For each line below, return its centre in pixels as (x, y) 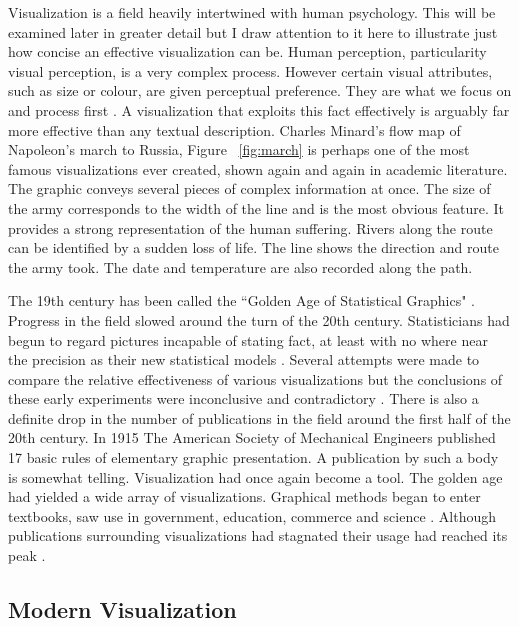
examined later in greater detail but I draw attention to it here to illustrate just (253, 31)
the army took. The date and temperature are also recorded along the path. (240, 266)
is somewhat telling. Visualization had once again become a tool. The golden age (255, 476)
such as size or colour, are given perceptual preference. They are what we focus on (260, 90)
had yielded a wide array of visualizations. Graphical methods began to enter (244, 496)
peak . (27, 555)
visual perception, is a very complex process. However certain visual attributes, (250, 70)
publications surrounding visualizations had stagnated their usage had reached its (258, 535)
